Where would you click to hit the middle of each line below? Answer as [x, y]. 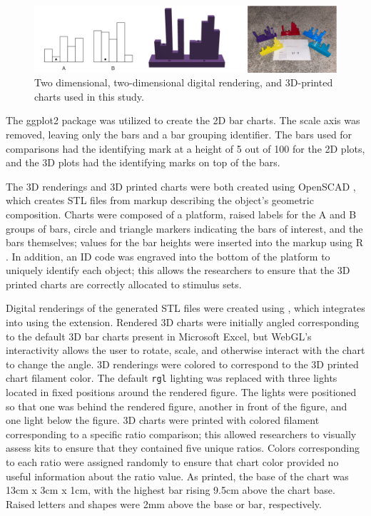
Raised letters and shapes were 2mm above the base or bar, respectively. [164, 504]
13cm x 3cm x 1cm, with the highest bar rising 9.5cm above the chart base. [171, 490]
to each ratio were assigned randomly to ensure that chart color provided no [172, 462]
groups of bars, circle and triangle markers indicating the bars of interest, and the [184, 228]
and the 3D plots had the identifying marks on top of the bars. [143, 162]
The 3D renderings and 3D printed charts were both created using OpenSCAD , [181, 186]
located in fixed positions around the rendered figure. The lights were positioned [181, 392]
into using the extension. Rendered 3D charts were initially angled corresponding [183, 322]
